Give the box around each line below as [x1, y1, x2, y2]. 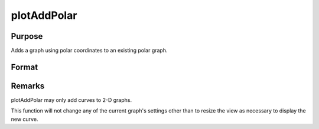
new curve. [11, 115, 38, 123]
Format [11, 62, 38, 72]
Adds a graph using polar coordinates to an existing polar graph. [11, 47, 168, 54]
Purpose [11, 31, 43, 41]
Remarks [11, 81, 45, 91]
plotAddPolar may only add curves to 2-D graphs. [11, 96, 132, 103]
